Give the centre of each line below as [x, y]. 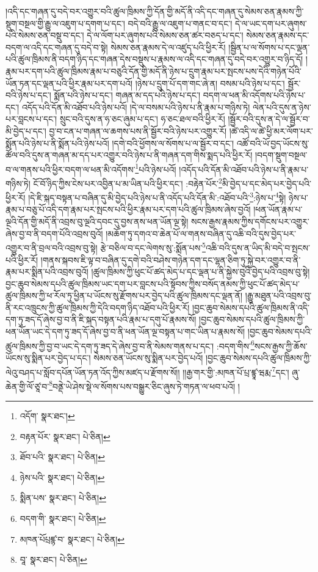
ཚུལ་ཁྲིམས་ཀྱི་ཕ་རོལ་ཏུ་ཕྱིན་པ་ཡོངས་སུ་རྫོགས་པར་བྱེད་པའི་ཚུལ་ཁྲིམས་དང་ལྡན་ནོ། [124, 295]
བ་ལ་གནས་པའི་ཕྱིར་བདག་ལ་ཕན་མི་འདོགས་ [70, 169]
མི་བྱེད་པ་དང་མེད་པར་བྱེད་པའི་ [266, 183]
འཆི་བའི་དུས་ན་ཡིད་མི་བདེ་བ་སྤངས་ [258, 247]
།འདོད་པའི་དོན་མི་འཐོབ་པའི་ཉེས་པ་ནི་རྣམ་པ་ [244, 169]
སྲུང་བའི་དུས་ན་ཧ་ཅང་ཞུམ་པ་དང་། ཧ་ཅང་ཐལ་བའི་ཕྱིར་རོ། [142, 119]
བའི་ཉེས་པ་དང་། [28, 95]
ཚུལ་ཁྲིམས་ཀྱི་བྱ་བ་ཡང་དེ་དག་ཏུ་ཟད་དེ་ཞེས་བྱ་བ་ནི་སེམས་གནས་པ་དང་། [110, 346]
